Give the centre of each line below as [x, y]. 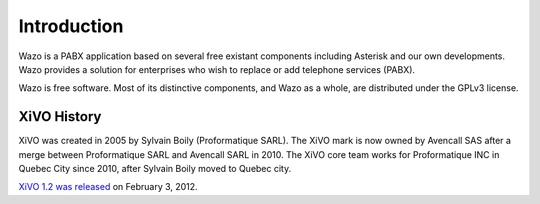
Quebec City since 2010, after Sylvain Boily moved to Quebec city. [155, 169]
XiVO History [60, 116]
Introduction [71, 26]
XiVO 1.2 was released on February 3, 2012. [108, 187]
